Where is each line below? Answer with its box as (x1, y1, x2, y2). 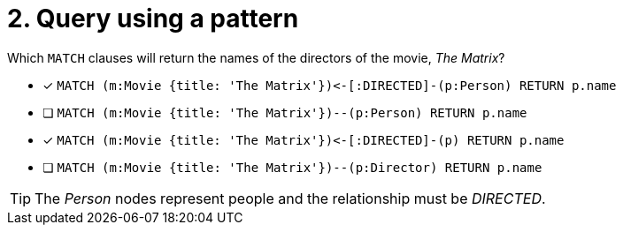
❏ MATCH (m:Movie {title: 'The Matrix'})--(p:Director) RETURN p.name (42, 159, 542, 175)
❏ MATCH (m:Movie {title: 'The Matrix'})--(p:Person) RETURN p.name (42, 104, 527, 120)
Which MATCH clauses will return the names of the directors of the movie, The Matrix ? (7, 49, 505, 65)
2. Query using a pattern (7, 4, 299, 34)
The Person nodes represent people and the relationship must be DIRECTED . (35, 189, 546, 207)
